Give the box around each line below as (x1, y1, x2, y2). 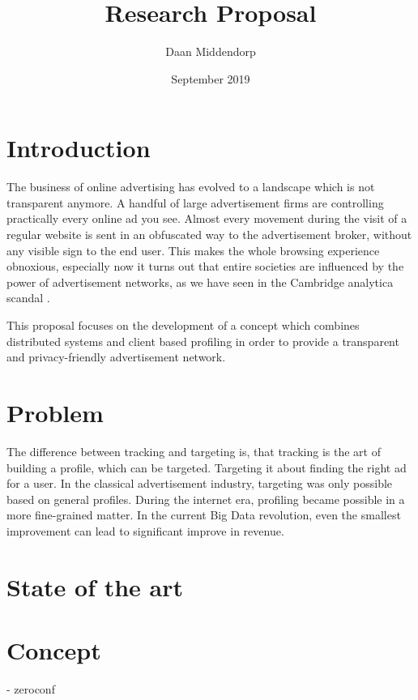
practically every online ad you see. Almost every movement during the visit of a (6, 210, 407, 227)
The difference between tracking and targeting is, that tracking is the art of (6, 442, 381, 459)
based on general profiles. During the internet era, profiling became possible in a (6, 490, 405, 507)
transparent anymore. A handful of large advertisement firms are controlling (6, 194, 384, 211)
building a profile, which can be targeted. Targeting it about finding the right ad (6, 459, 407, 476)
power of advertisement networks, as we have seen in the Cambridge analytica (6, 273, 394, 290)
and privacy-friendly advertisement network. (6, 348, 226, 365)
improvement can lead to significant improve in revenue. (6, 522, 284, 539)
